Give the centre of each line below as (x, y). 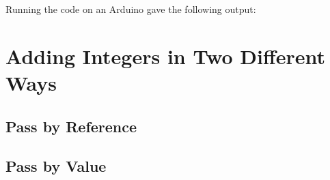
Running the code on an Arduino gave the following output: (131, 9)
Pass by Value (56, 166)
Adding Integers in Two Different (166, 56)
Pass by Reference (71, 126)
